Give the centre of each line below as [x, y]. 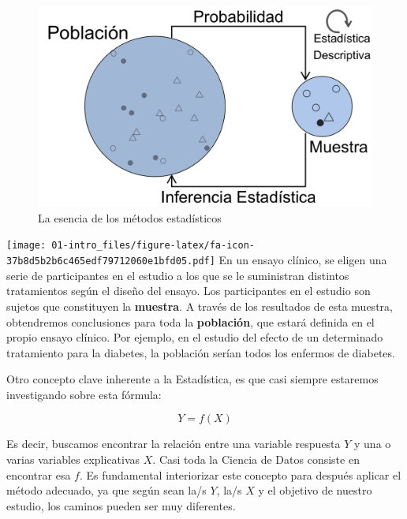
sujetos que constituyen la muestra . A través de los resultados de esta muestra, [200, 306]
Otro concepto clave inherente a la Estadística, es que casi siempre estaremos [192, 379]
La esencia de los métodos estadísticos [130, 217]
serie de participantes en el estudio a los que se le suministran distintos [178, 275]
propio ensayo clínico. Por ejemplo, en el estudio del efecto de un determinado [195, 337]
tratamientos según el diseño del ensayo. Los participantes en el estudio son [189, 291]
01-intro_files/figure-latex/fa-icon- [153, 246]
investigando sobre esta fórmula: [84, 394]
